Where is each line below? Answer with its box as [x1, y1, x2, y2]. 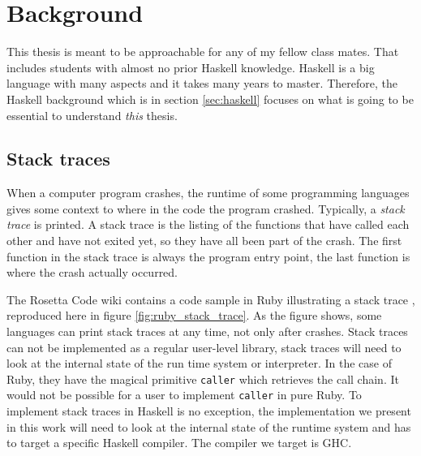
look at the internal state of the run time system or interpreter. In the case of [6, 355, 392, 372]
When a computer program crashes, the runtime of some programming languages [6, 184, 410, 201]
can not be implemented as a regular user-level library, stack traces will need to [6, 338, 402, 355]
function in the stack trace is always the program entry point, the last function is [6, 247, 410, 265]
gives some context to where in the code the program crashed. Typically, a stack [6, 200, 405, 217]
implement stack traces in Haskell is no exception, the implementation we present [6, 402, 411, 419]
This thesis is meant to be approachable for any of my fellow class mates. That [6, 43, 399, 60]
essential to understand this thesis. [6, 106, 178, 123]
